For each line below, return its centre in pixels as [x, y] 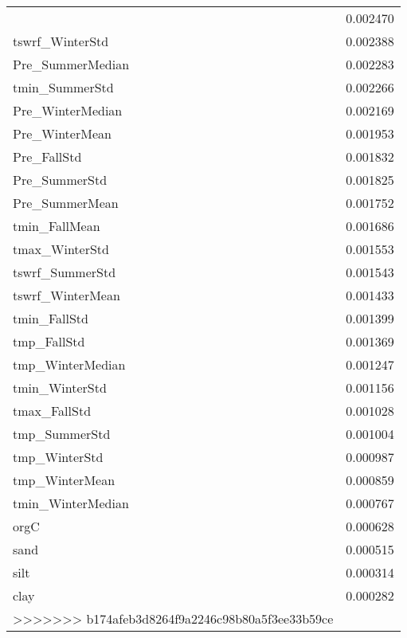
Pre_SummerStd [60, 180]
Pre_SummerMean [66, 203]
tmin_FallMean [57, 226]
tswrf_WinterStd [61, 41]
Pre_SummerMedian [71, 64]
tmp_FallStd [49, 341]
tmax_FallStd [52, 411]
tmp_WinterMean [64, 480]
